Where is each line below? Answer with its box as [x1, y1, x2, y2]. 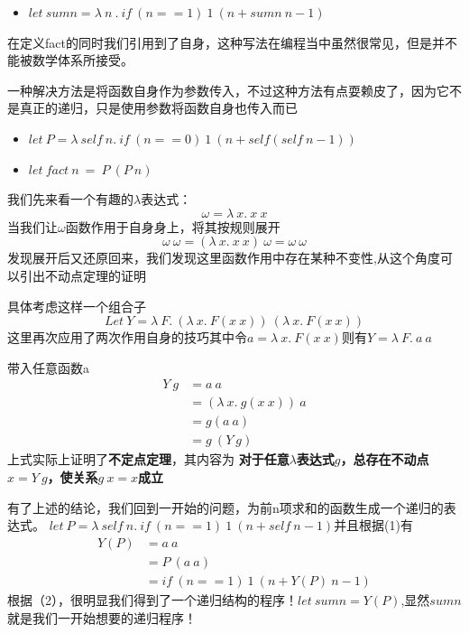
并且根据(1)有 [334, 516, 414, 535]
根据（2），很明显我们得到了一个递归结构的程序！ [7, 590, 298, 609]
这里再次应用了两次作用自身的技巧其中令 [7, 328, 247, 347]
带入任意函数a [7, 358, 89, 377]
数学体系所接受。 [32, 51, 133, 70]
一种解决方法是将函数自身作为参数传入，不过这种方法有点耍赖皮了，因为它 [7, 80, 449, 99]
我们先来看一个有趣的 [7, 190, 133, 209]
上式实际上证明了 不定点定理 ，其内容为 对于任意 [7, 450, 290, 469]
